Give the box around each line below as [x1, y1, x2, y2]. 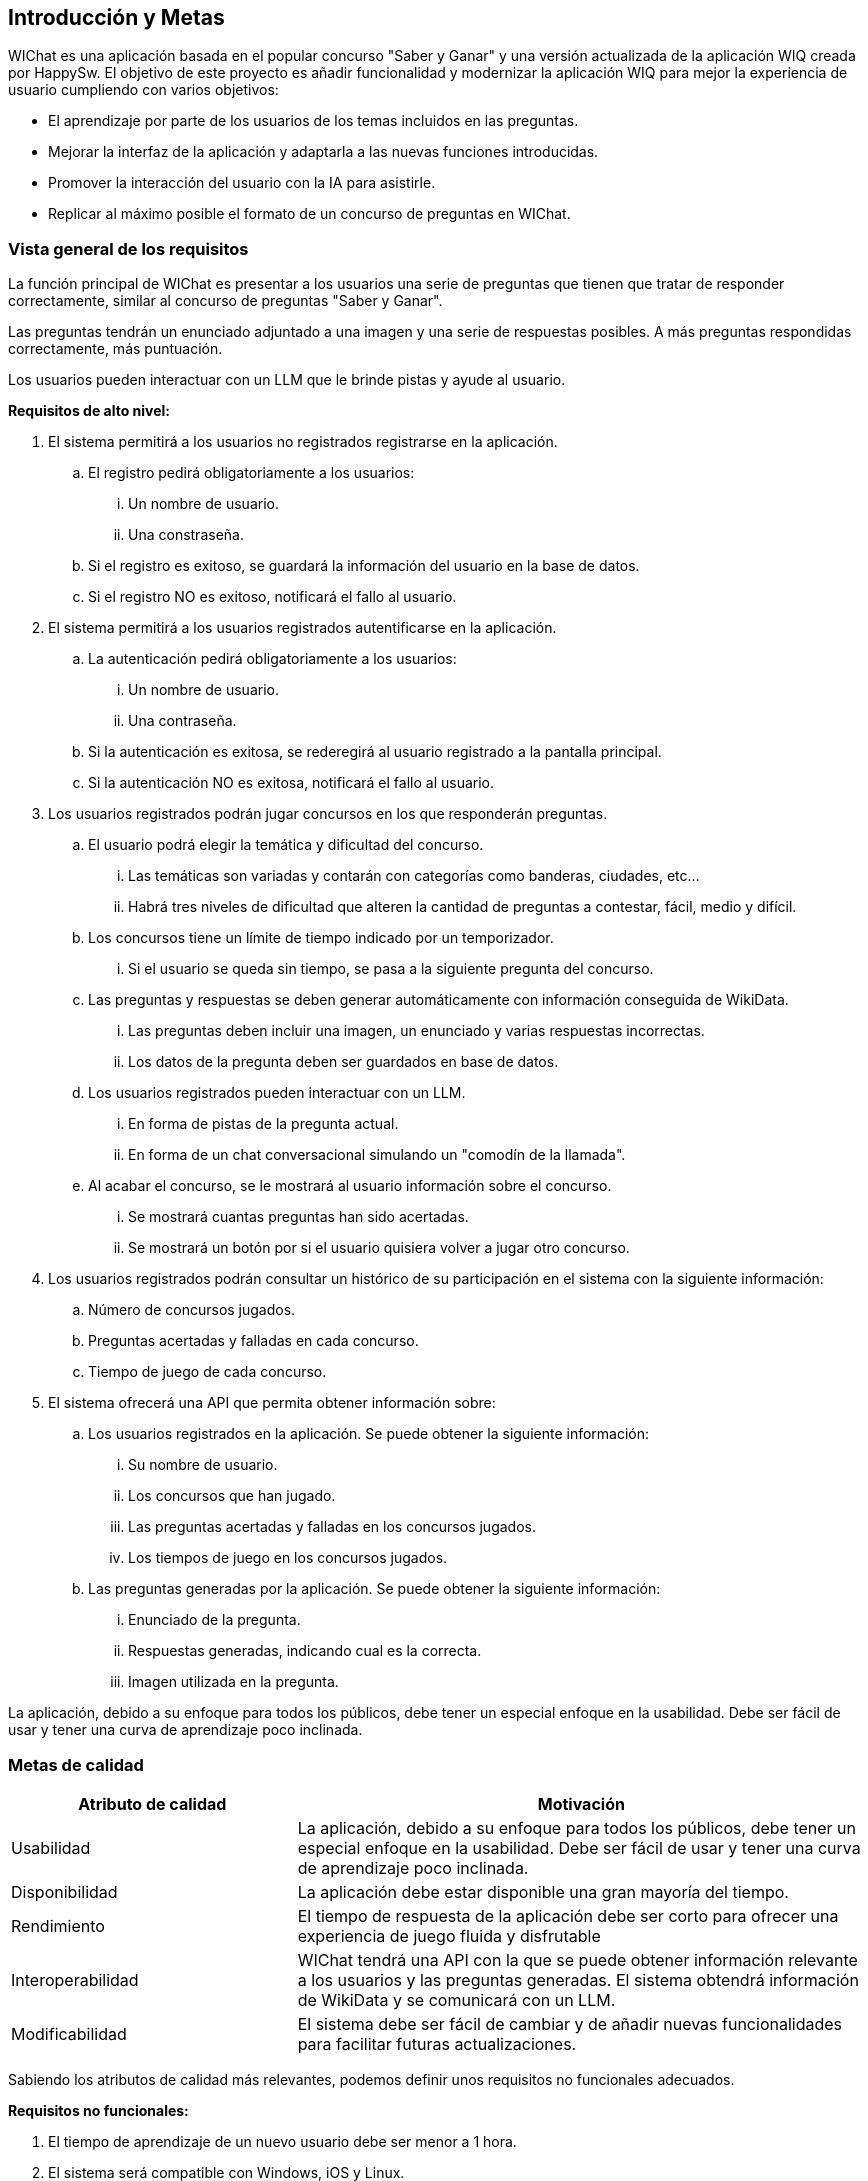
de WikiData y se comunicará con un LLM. [297, 1989, 616, 2010]
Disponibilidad [11, 1881, 118, 1902]
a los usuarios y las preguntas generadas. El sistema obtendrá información [297, 1969, 859, 1990]
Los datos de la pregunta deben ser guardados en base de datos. [128, 1053, 559, 1071]
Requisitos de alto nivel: [8, 402, 171, 420]
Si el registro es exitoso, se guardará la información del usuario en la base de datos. [88, 557, 640, 575]
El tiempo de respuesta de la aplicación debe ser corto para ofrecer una [297, 1905, 839, 1926]
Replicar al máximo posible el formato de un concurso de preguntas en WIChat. [48, 205, 571, 223]
